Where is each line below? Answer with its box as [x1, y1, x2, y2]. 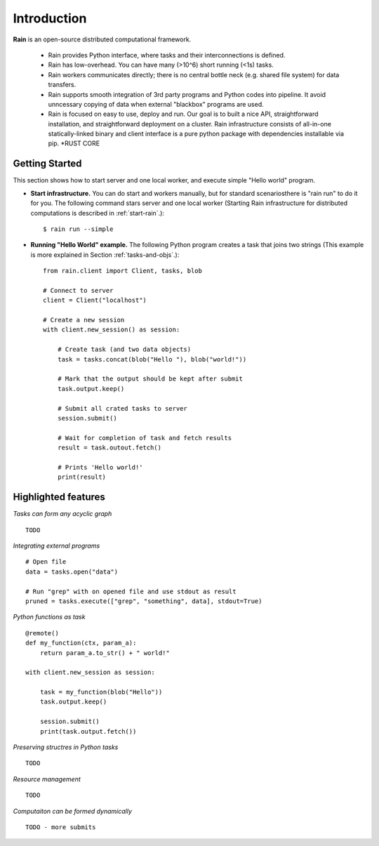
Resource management [13, 774, 81, 783]
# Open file [25, 558, 67, 566]
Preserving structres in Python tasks [13, 743, 119, 751]
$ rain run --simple [43, 225, 114, 233]
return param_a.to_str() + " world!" [39, 649, 170, 656]
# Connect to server [43, 286, 114, 294]
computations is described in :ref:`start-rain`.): [30, 209, 165, 217]
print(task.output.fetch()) [39, 727, 137, 735]
